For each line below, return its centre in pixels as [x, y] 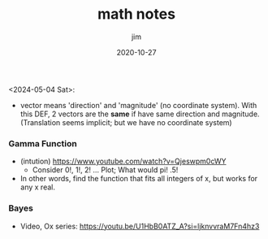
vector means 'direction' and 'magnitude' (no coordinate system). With [138, 105]
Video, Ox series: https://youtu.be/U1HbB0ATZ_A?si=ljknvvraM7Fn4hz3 [140, 226]
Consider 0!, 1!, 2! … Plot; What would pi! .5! [105, 170]
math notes [136, 14]
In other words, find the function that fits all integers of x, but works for [139, 179]
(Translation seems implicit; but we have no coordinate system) [126, 122]
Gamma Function [43, 143]
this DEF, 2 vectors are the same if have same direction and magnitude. [140, 114]
